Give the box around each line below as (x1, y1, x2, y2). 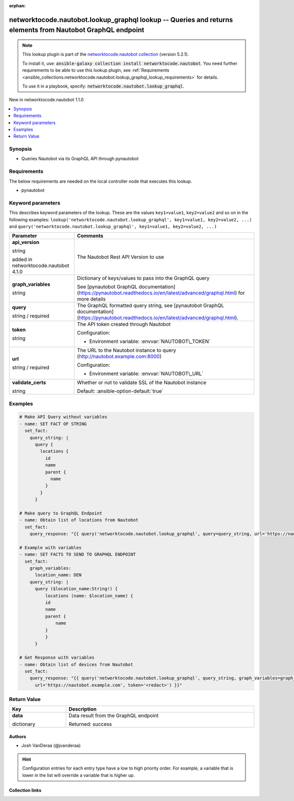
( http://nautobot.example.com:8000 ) (76, 353, 162, 360)
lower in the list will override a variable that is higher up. (22, 772, 135, 778)
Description (69, 706, 97, 713)
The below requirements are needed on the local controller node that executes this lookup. (9, 178, 192, 184)
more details (76, 296, 106, 303)
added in (12, 256, 33, 263)
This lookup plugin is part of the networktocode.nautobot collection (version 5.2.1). (22, 52, 189, 57)
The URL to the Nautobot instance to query (76, 347, 176, 354)
